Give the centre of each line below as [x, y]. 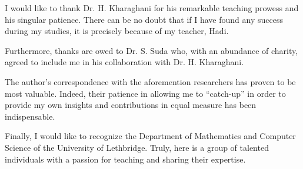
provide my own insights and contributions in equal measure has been [131, 105]
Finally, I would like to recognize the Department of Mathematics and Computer [150, 136]
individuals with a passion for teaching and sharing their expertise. [125, 159]
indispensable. [30, 116]
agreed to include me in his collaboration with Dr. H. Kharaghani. [124, 62]
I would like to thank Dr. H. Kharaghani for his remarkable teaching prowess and [152, 8]
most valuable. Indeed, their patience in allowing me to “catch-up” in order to [145, 93]
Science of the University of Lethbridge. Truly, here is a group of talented [137, 147]
